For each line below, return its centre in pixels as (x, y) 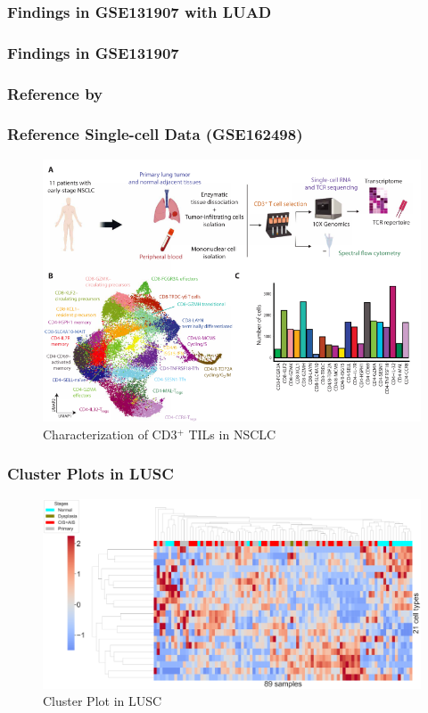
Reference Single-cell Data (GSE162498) (155, 134)
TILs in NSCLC (232, 434)
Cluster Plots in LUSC (91, 474)
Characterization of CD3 (110, 434)
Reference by (55, 93)
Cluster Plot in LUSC (103, 701)
